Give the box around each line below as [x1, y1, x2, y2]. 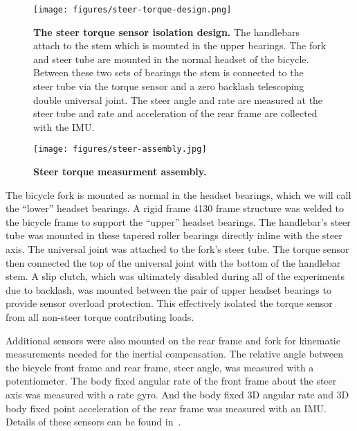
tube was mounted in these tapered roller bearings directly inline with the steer [6, 228, 342, 243]
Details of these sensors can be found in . [6, 414, 181, 429]
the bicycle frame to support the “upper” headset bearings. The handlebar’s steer [6, 214, 351, 229]
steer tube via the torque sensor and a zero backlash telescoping [33, 79, 304, 94]
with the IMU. [33, 119, 95, 134]
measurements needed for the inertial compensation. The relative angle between [6, 346, 344, 361]
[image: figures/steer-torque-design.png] [33, 5, 232, 15]
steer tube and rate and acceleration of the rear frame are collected [33, 106, 318, 121]
